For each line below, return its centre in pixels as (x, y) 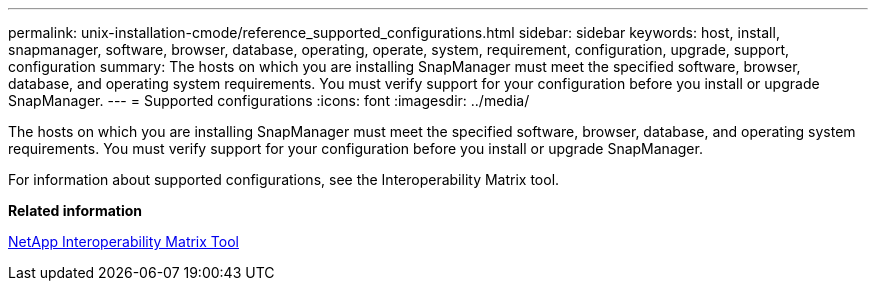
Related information (75, 210)
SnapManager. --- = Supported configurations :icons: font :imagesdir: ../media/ (269, 100)
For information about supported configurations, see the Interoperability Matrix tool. (284, 179)
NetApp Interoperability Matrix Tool (123, 241)
